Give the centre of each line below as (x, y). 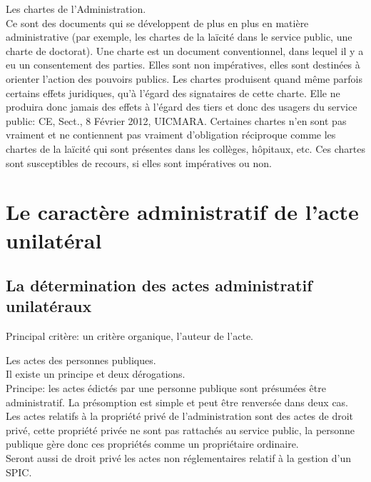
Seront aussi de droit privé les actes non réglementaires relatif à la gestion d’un (179, 458)
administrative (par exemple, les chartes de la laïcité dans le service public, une (179, 37)
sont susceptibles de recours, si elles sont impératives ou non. (139, 162)
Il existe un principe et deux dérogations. (96, 374)
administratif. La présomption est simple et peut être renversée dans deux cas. (177, 402)
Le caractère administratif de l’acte (182, 212)
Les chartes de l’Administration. (76, 9)
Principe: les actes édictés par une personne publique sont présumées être (166, 388)
